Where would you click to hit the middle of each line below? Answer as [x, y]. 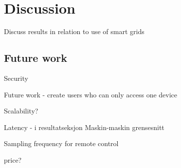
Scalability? [21, 111]
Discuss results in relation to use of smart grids [74, 31]
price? [13, 159]
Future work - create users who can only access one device [91, 94]
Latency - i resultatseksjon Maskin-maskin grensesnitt [84, 127]
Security [16, 78]
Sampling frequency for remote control [61, 143]
